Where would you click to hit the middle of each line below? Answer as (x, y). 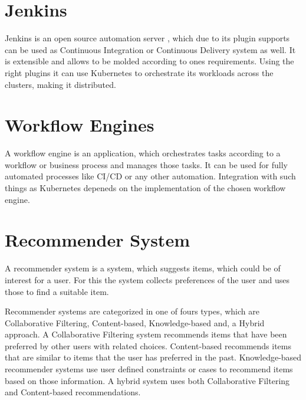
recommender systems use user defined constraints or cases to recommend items (149, 369)
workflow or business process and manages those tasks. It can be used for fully (147, 164)
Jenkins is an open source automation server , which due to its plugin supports (147, 38)
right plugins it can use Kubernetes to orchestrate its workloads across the (139, 72)
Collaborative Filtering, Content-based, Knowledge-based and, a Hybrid (135, 322)
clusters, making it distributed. (60, 84)
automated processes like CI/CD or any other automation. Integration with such (150, 176)
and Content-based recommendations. (73, 392)
